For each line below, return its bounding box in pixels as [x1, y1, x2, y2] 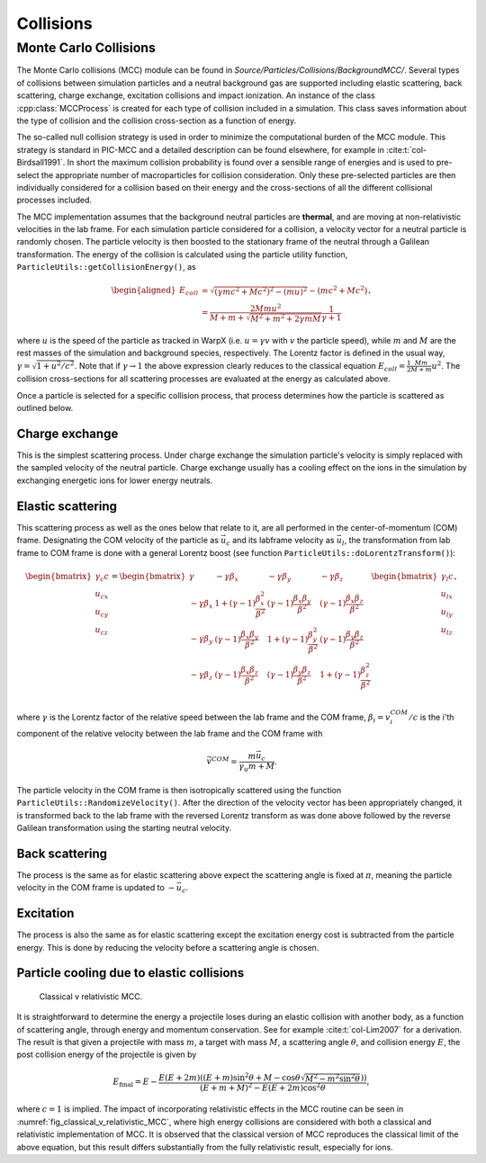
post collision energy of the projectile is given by [16, 1049, 197, 1060]
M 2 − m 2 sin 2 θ [304, 1071, 361, 1084]
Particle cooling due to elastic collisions [16, 965, 245, 980]
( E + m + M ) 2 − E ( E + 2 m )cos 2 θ [199, 1080, 326, 1093]
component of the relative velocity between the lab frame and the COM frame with [16, 728, 323, 738]
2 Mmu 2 [249, 302, 282, 314]
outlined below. [16, 403, 74, 414]
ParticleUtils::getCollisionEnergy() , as [16, 262, 197, 273]
